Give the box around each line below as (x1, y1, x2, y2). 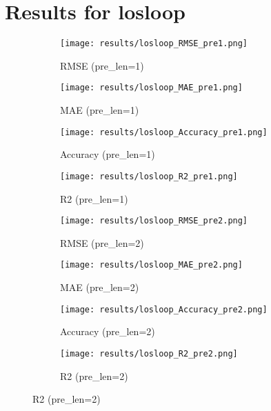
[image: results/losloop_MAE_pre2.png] (60, 260, 243, 270)
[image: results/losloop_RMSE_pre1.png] (60, 39, 248, 49)
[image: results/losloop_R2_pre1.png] (60, 171, 238, 181)
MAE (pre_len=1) (60, 103, 139, 117)
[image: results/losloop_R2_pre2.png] (60, 348, 238, 359)
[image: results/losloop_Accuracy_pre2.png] (60, 304, 268, 314)
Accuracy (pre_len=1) (60, 147, 155, 161)
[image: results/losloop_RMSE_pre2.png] (60, 216, 248, 226)
